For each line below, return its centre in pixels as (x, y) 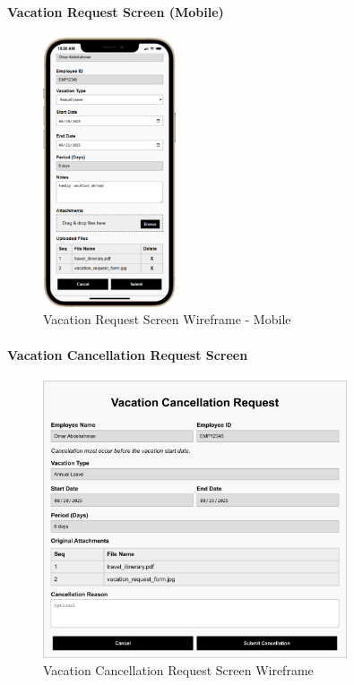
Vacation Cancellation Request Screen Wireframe (178, 670)
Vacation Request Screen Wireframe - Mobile (167, 319)
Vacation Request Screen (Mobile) (116, 11)
